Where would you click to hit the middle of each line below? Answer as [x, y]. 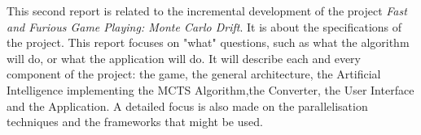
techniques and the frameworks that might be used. [135, 122]
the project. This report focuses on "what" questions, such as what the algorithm [208, 42]
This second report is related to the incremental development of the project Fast [207, 11]
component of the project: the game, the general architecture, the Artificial [194, 74]
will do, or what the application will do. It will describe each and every [184, 58]
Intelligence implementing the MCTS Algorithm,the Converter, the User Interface [210, 89]
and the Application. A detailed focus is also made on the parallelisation [187, 105]
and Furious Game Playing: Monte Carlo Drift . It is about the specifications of [204, 26]
